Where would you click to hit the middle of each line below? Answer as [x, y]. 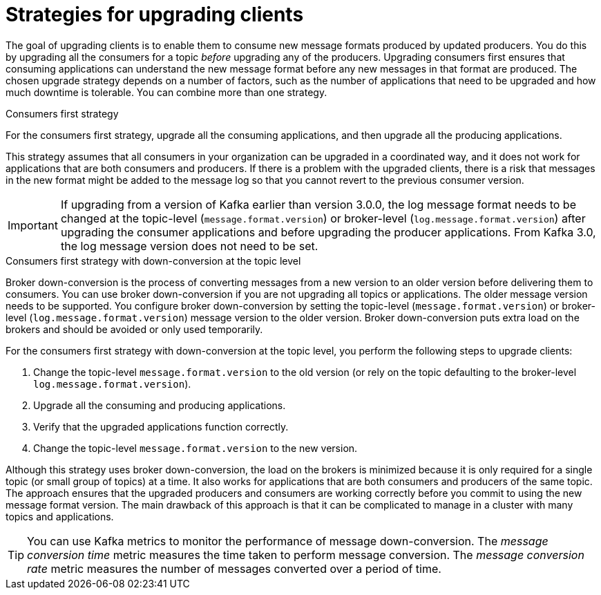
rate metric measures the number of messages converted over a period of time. [234, 568]
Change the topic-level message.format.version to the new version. [195, 448]
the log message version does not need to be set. [189, 246]
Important [33, 225]
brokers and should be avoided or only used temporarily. [134, 329]
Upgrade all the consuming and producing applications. [160, 405]
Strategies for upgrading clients [155, 15]
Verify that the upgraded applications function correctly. [161, 426]
